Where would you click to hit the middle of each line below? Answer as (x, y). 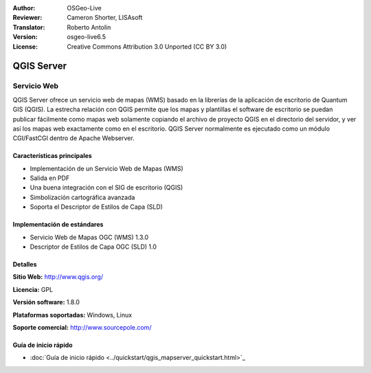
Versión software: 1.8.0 (46, 302)
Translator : (29, 27)
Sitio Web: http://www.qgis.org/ (58, 277)
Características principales (52, 156)
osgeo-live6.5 (87, 37)
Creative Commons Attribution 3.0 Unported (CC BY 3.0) (147, 46)
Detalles (25, 264)
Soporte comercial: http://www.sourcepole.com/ (82, 327)
